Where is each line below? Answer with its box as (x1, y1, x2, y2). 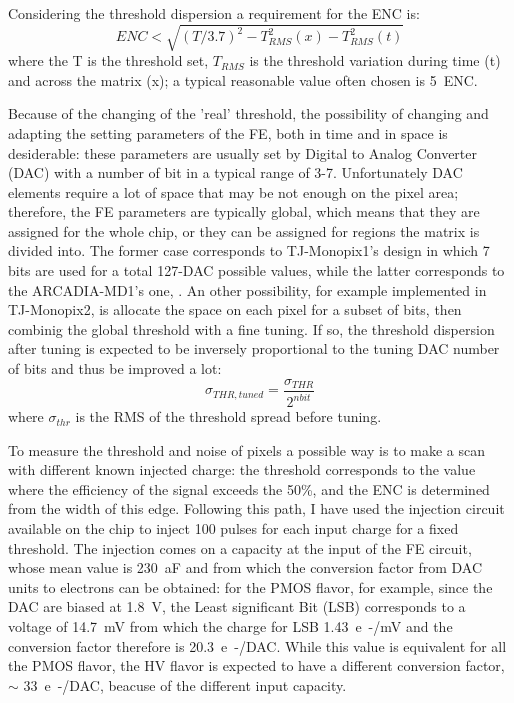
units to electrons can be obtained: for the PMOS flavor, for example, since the (8, 576, 493, 597)
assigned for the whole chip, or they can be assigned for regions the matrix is (8, 220, 480, 241)
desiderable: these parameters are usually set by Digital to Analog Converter (8, 142, 478, 163)
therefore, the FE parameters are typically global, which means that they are (8, 201, 480, 222)
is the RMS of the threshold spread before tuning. (75, 406, 382, 427)
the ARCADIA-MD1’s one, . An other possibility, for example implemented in (8, 279, 487, 300)
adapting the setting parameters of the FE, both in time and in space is (8, 122, 448, 143)
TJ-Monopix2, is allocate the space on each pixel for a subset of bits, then (8, 299, 462, 320)
